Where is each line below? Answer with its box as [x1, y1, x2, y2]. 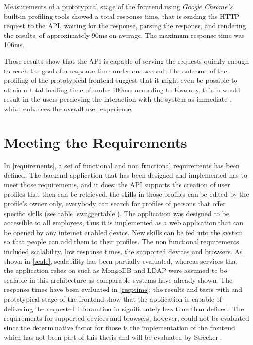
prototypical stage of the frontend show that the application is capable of [4, 293, 222, 304]
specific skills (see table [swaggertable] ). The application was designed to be [4, 208, 229, 218]
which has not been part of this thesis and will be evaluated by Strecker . [4, 332, 222, 342]
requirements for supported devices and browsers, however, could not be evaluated [4, 313, 249, 323]
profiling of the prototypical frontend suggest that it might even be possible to [4, 75, 237, 85]
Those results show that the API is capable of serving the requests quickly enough [4, 55, 249, 66]
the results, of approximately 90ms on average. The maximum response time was [4, 30, 245, 40]
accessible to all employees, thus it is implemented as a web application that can [4, 218, 243, 228]
